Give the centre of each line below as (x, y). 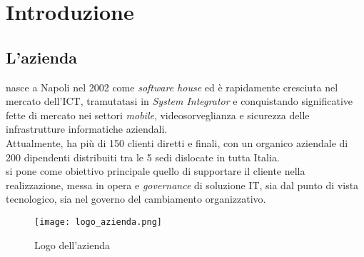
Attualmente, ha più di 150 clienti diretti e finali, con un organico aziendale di (177, 142)
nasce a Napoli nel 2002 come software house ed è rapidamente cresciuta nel (172, 87)
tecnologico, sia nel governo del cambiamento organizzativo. (136, 199)
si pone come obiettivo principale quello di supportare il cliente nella (156, 171)
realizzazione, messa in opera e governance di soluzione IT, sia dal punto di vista (182, 185)
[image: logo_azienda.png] (98, 222)
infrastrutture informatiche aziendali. (87, 129)
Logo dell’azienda (72, 245)
